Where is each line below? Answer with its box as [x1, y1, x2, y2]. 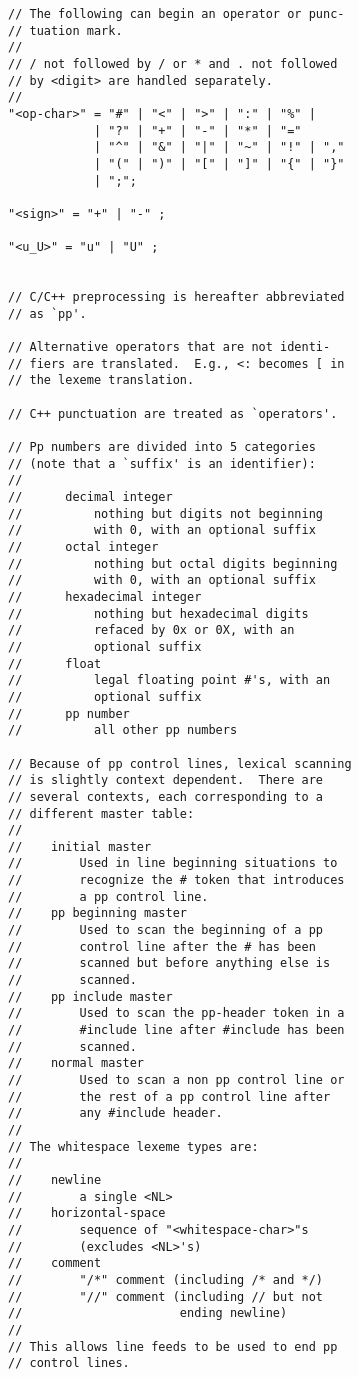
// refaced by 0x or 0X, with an [8, 623, 295, 638]
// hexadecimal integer [8, 589, 202, 604]
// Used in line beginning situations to [8, 856, 338, 871]
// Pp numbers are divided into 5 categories [8, 440, 316, 455]
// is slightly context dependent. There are [8, 773, 323, 788]
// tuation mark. [8, 23, 123, 38]
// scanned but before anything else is [8, 956, 331, 971]
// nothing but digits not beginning [8, 506, 323, 521]
